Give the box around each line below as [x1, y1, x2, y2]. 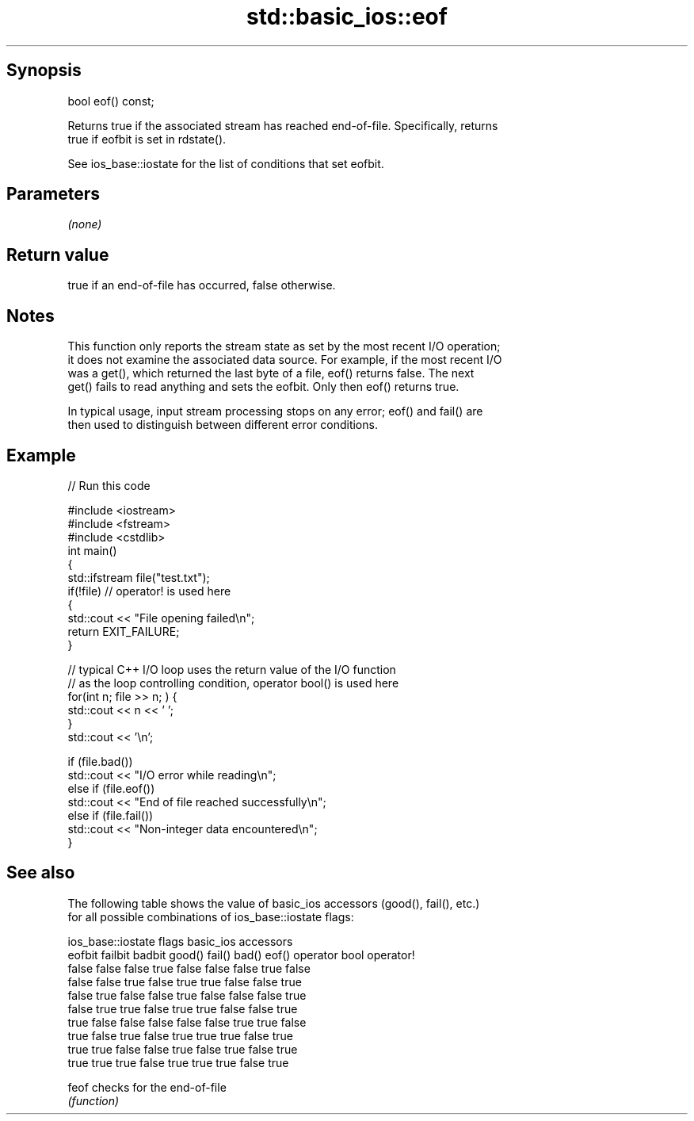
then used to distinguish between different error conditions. [67, 418, 378, 432]
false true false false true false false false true [67, 988, 307, 1002]
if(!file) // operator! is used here [67, 583, 231, 598]
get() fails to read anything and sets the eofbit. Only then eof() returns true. [67, 380, 459, 394]
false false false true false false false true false [67, 961, 311, 975]
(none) [67, 217, 102, 231]
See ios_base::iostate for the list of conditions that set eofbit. [67, 156, 384, 170]
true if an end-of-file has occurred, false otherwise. [67, 278, 336, 293]
